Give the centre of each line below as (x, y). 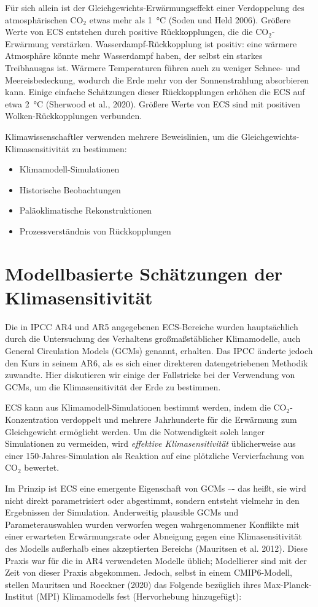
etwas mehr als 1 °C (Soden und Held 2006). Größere (190, 19)
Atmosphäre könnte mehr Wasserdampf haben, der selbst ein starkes (134, 56)
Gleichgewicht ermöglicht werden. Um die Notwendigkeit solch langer (135, 431)
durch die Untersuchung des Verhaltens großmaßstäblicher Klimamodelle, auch (153, 338)
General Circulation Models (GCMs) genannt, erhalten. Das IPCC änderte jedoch (159, 350)
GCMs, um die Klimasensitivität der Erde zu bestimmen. (113, 386)
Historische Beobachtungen (70, 189)
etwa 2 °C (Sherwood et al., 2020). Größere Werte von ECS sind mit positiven (153, 103)
